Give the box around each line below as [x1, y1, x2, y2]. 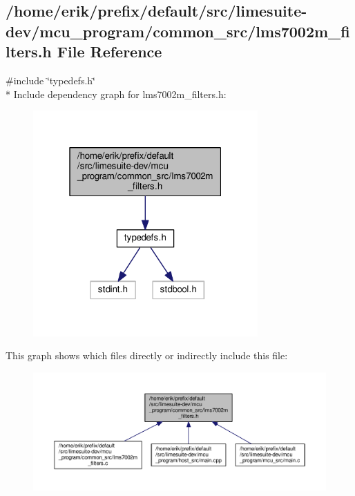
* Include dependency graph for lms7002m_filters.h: [6, 86, 227, 101]
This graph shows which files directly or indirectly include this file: [6, 348, 288, 363]
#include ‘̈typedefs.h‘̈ [6, 73, 95, 87]
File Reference [57, 41, 162, 62]
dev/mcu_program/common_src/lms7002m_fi [6, 20, 350, 41]
